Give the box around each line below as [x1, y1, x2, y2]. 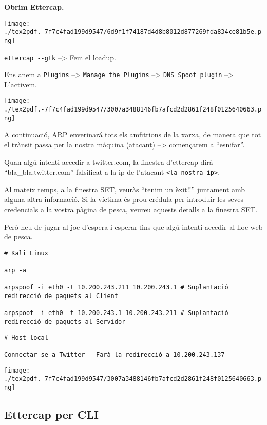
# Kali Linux [4, 249, 48, 257]
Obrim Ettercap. [4, 2, 64, 12]
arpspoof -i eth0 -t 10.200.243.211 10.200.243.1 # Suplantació [4, 284, 228, 291]
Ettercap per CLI [4, 406, 99, 422]
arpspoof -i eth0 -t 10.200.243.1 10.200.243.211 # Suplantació [4, 309, 228, 317]
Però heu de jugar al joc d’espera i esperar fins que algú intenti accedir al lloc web [4, 221, 263, 232]
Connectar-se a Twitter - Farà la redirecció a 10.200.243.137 [4, 351, 225, 359]
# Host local [4, 334, 48, 341]
